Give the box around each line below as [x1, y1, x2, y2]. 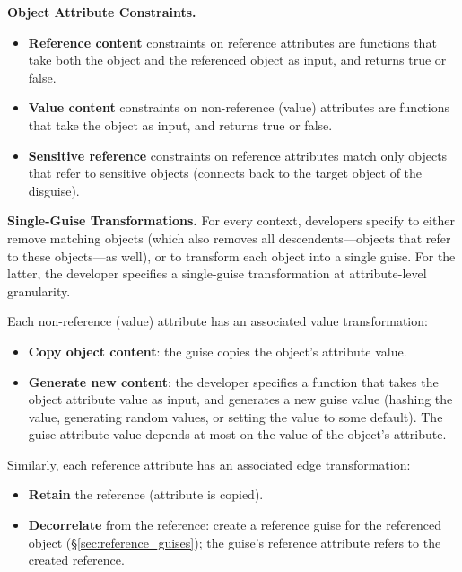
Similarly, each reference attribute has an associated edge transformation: [7, 454, 411, 473]
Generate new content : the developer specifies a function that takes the [28, 372, 439, 391]
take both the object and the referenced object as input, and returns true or [28, 50, 447, 69]
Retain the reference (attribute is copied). [28, 485, 264, 504]
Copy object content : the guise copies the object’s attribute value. [28, 341, 407, 360]
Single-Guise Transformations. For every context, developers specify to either [7, 211, 455, 230]
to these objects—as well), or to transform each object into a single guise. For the [7, 246, 456, 265]
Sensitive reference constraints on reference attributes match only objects [28, 145, 448, 164]
